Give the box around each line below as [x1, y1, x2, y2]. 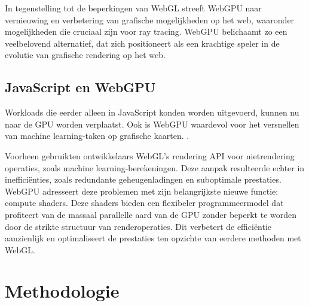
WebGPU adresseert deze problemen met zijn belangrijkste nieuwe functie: [5, 184, 279, 197]
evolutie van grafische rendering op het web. [5, 49, 166, 61]
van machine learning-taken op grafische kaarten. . [5, 129, 189, 142]
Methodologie [5, 278, 120, 303]
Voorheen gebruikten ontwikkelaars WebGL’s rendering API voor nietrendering [5, 149, 295, 162]
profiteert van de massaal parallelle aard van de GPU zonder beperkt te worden [5, 208, 296, 220]
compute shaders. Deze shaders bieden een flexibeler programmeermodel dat [5, 196, 284, 209]
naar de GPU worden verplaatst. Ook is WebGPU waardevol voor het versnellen [5, 117, 299, 130]
